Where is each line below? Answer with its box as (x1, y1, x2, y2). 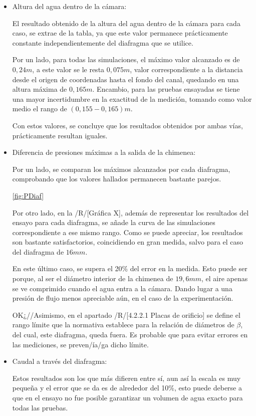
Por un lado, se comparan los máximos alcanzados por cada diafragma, (12, 163, 230, 174)
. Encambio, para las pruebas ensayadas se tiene (92, 84, 240, 94)
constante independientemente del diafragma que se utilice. (12, 37, 193, 48)
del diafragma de (12, 246, 64, 257)
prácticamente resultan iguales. (12, 130, 108, 140)
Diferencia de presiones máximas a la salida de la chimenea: (12, 147, 196, 157)
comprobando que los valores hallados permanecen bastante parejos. (12, 173, 221, 184)
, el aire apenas (201, 273, 248, 284)
